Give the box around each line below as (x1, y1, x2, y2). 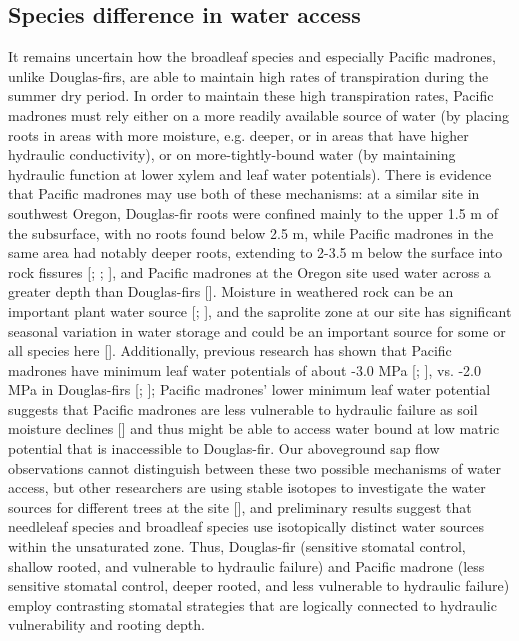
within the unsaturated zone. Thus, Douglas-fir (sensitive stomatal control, (8, 536, 466, 557)
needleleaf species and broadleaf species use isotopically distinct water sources (8, 516, 484, 537)
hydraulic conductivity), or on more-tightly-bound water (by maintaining (8, 144, 456, 165)
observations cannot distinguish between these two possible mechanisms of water (8, 457, 502, 478)
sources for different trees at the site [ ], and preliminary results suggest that (8, 496, 472, 517)
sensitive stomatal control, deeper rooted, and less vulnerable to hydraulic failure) (8, 575, 510, 596)
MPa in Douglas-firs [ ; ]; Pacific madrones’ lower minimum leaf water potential (8, 379, 491, 400)
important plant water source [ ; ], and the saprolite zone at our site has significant (8, 300, 512, 321)
